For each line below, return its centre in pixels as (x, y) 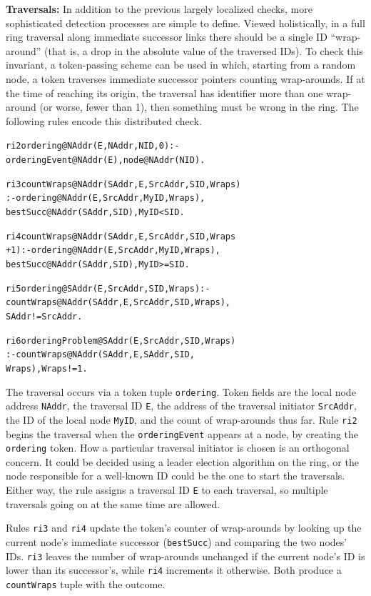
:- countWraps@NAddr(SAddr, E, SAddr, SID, (100, 355)
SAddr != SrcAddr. (44, 316)
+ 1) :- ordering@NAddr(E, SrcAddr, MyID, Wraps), (113, 250)
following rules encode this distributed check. (104, 120)
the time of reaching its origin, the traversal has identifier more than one (164, 93)
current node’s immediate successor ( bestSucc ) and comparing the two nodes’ (177, 541)
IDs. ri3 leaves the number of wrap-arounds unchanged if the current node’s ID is (185, 556)
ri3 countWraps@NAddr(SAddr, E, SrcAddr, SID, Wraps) (123, 184)
